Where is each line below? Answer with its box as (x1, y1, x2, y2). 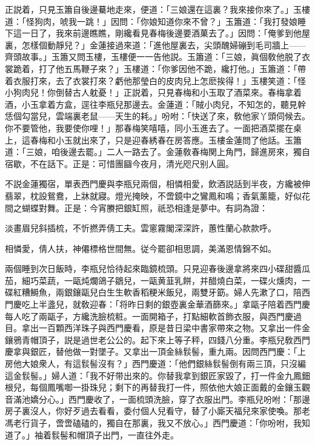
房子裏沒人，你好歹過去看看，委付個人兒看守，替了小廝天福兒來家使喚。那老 (5, 404, 310, 417)
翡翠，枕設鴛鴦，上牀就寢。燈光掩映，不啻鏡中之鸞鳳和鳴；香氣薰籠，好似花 (5, 189, 310, 202)
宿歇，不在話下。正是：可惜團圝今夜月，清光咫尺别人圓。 (5, 157, 234, 170)
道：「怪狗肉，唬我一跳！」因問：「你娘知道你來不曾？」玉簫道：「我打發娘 (5, 15, 297, 27)
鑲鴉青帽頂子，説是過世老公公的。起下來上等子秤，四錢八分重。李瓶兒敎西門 (5, 333, 310, 346)
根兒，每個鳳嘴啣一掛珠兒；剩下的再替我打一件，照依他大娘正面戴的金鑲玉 (5, 381, 302, 394)
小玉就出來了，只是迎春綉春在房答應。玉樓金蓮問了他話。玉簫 (55, 133, 302, 146)
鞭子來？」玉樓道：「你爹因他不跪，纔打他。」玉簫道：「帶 (81, 62, 306, 74)
